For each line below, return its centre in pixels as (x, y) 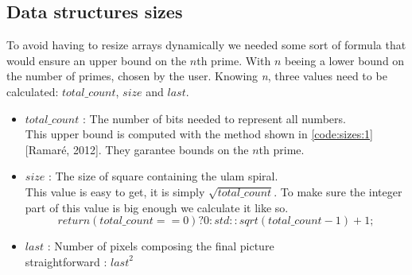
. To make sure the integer (338, 191)
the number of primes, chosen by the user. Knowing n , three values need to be (197, 76)
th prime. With (234, 60)
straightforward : (66, 261)
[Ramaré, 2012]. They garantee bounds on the (137, 149)
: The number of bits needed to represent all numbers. (214, 118)
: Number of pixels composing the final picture (161, 246)
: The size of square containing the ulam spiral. (163, 176)
